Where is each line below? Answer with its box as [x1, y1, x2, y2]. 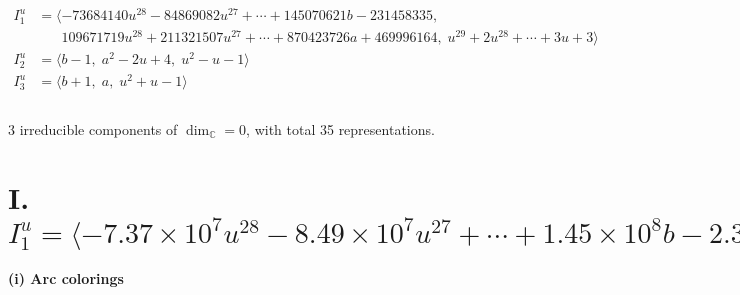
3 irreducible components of [8, 118, 178, 139]
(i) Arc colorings [8, 268, 124, 289]
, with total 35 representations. [246, 118, 435, 139]
